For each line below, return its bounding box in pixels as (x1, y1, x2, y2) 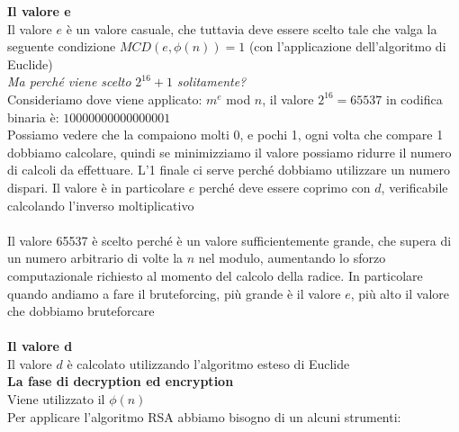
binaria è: (7, 107, 59, 126)
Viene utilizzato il (7, 390, 105, 409)
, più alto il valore (350, 283, 449, 302)
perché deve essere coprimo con (198, 177, 371, 196)
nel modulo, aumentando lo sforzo (198, 248, 386, 267)
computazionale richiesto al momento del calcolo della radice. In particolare (7, 265, 423, 284)
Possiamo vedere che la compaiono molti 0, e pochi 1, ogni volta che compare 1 (7, 125, 444, 144)
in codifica (386, 89, 443, 108)
